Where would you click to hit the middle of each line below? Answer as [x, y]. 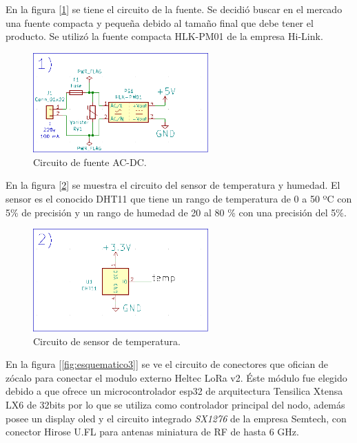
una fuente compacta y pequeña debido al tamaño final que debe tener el [160, 22]
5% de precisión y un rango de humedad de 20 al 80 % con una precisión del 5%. [176, 212]
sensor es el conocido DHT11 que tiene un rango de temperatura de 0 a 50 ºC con [179, 198]
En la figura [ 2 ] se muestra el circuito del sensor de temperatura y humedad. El [173, 185]
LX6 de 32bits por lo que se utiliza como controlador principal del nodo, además [175, 404]
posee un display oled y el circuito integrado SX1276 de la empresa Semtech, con [176, 418]
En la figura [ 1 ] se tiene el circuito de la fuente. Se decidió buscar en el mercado [174, 9]
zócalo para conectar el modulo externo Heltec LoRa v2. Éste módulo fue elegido [176, 377]
